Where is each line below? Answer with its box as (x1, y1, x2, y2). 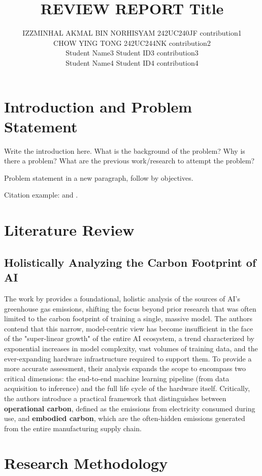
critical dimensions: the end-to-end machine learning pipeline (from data (4, 373, 230, 383)
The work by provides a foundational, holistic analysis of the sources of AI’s (4, 293, 241, 303)
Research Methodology (4, 453, 168, 473)
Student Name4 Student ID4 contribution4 (65, 57, 199, 68)
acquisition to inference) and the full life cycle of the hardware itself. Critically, (4, 383, 250, 394)
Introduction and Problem (4, 96, 192, 117)
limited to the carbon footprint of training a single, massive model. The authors (4, 313, 252, 324)
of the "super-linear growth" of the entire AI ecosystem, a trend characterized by (4, 333, 254, 344)
